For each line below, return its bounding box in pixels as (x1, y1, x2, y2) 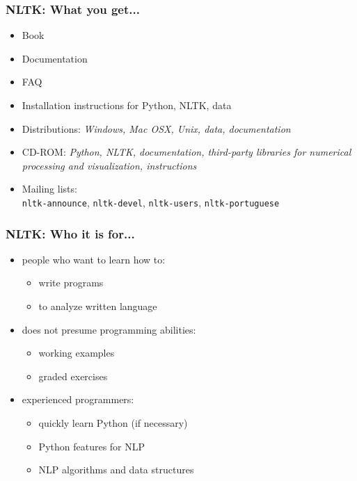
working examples (38, 345, 115, 360)
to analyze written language (38, 299, 157, 313)
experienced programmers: (22, 392, 134, 407)
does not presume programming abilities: (22, 322, 196, 336)
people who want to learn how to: (22, 252, 166, 266)
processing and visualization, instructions (22, 158, 197, 172)
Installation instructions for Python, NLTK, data (22, 98, 232, 112)
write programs (38, 275, 104, 290)
